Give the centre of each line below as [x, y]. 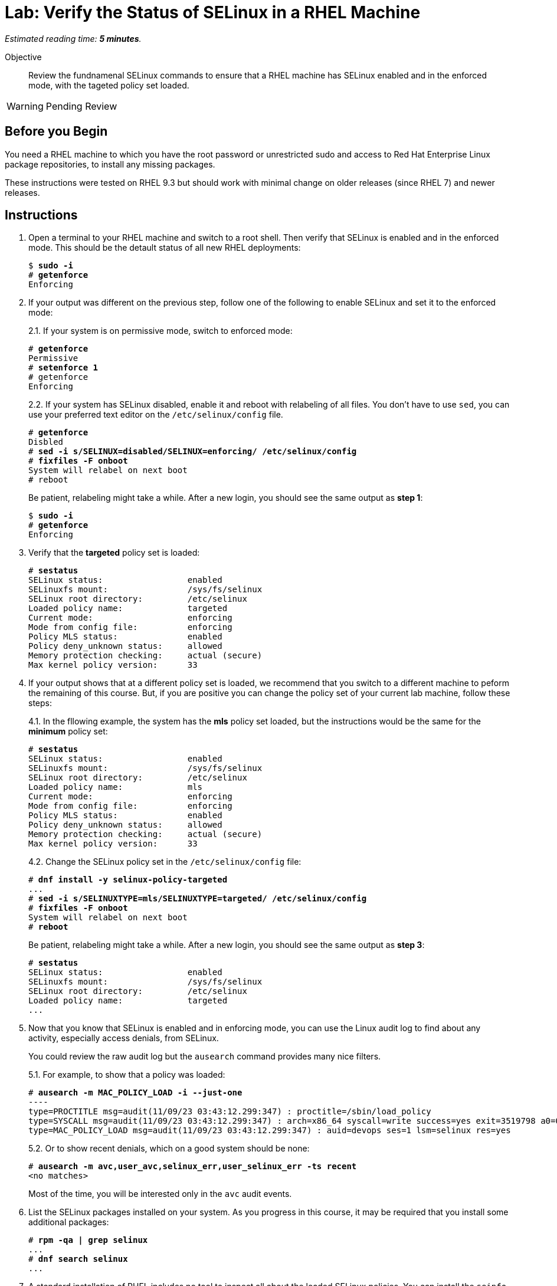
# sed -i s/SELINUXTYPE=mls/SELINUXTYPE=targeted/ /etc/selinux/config [198, 899]
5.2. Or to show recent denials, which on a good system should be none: [169, 1149]
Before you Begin [56, 132]
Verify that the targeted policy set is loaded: [114, 553]
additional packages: [69, 1222]
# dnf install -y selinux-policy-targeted [128, 880]
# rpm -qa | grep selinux [88, 1240]
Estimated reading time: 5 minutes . [73, 38]
